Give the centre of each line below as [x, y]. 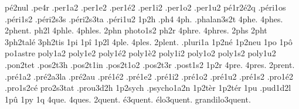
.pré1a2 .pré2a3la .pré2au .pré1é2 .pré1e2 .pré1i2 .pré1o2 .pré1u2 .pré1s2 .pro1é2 [149, 76]
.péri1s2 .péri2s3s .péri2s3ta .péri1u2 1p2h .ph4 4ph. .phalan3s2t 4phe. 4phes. [144, 18]
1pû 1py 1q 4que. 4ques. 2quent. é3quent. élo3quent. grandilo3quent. [128, 99]
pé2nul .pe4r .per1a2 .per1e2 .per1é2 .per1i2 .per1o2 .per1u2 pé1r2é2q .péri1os [145, 7]
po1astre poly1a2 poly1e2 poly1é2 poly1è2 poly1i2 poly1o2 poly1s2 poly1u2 [140, 53]
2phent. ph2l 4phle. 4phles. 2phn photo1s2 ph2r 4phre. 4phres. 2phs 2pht [136, 30]
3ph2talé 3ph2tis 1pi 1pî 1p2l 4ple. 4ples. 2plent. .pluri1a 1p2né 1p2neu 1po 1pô [149, 41]
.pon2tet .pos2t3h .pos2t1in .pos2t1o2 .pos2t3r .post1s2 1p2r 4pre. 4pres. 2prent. [150, 64]
